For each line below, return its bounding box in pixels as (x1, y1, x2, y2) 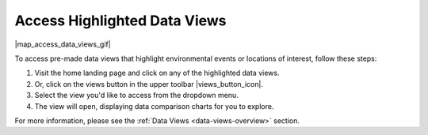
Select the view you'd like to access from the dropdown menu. (34, 91, 239, 100)
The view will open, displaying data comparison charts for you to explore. (34, 101, 274, 111)
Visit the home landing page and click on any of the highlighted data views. (34, 68, 280, 78)
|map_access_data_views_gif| (14, 39, 111, 49)
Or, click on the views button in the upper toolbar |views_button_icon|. (34, 79, 263, 88)
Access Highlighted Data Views (14, 12, 227, 29)
